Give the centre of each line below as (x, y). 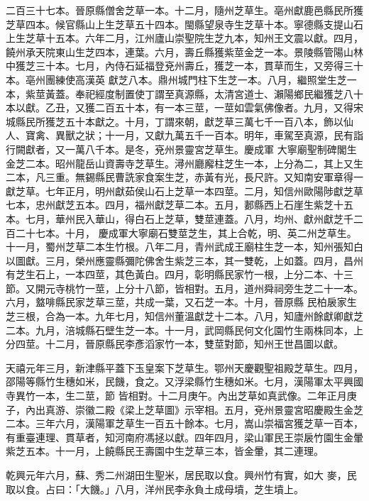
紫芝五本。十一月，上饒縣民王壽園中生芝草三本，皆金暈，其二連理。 (165, 451)
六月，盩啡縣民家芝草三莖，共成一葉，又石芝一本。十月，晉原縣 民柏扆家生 (181, 302)
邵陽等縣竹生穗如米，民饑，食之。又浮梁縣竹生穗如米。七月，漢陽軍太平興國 (184, 381)
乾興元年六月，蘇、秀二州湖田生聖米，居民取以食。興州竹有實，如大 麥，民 (181, 475)
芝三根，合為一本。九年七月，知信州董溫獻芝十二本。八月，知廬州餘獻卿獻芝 (184, 316)
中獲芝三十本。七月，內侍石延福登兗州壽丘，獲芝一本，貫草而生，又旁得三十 (184, 66)
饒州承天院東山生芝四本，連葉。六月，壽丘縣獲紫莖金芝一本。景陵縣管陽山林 (184, 51)
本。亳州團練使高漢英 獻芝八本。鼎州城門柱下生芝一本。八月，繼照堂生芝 (176, 79)
